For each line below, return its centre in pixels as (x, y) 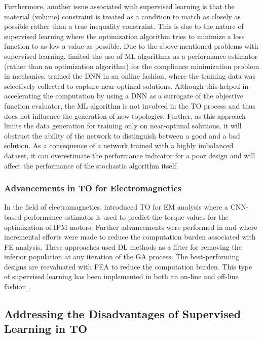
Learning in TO (46, 329)
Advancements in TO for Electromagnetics (93, 188)
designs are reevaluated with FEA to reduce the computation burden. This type (128, 266)
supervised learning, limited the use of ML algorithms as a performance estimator (131, 56)
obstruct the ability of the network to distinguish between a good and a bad (122, 135)
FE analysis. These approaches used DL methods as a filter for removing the (123, 246)
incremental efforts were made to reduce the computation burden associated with (130, 237)
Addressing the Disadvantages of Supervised (123, 314)
